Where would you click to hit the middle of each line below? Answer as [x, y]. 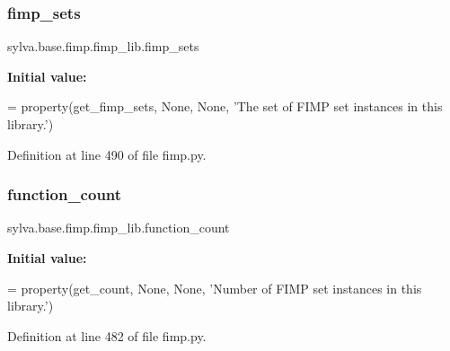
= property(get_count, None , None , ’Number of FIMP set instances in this [215, 288]
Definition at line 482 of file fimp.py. [107, 335]
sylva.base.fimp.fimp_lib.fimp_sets [103, 46]
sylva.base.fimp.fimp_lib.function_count [119, 228]
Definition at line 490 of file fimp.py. [107, 154]
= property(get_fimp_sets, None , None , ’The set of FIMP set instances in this [225, 106]
